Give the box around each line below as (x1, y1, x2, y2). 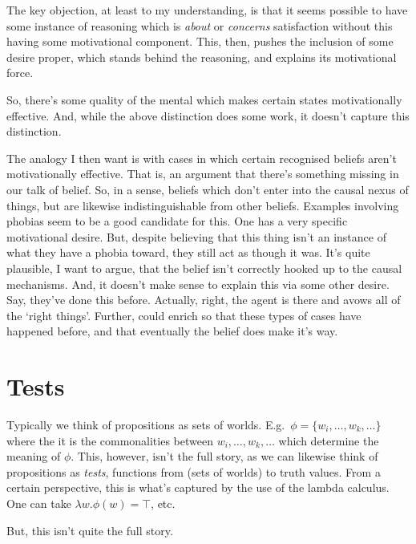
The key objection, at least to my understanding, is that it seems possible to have (6, 2, 408, 18)
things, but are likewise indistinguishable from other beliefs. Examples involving (6, 197, 399, 213)
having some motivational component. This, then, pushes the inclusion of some (6, 33, 394, 50)
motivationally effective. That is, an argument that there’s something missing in (6, 165, 399, 182)
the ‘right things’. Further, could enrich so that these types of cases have (6, 307, 361, 323)
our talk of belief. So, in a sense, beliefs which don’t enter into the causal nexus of (6, 181, 409, 197)
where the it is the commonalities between (6, 432, 213, 449)
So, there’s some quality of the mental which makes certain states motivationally (6, 91, 402, 108)
